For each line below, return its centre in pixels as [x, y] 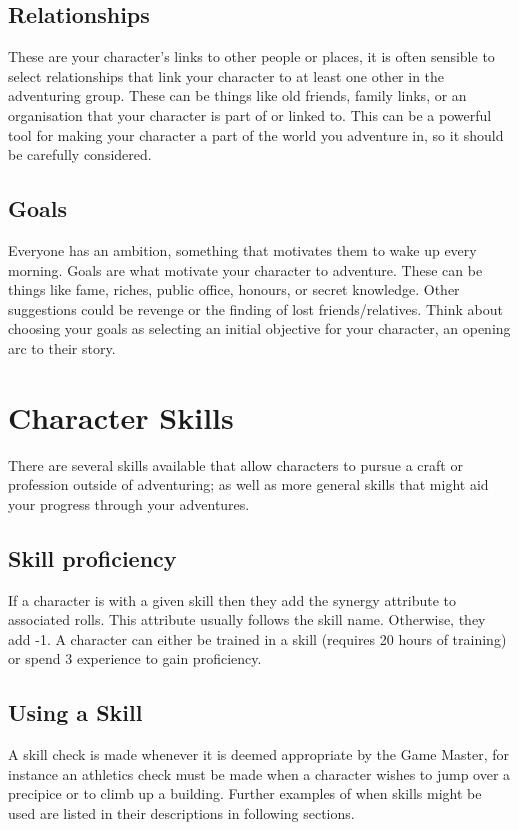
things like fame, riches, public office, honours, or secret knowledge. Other [234, 289]
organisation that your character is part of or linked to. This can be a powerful [250, 114]
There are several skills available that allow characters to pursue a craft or [235, 464]
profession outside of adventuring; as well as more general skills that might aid [248, 484]
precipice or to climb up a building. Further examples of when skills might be [245, 793]
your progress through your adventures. [129, 503]
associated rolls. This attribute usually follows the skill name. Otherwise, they [247, 619]
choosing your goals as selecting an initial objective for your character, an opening [259, 328]
